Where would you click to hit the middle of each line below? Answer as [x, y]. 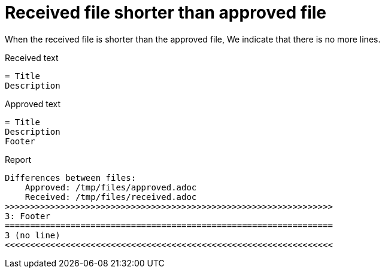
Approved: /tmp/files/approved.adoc [111, 187]
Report [18, 159]
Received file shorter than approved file [166, 13]
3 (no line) [33, 235]
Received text [32, 57]
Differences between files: [71, 178]
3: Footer [28, 216]
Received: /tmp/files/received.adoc [111, 197]
